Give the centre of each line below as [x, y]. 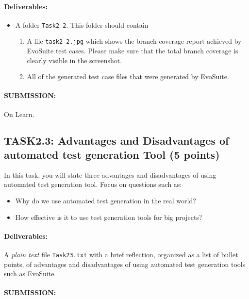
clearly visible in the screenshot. [75, 60]
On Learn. [19, 114]
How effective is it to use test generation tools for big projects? [109, 217]
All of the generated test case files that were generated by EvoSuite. [128, 76]
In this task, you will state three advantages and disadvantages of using [110, 174]
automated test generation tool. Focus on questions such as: [93, 184]
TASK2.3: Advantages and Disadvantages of [116, 140]
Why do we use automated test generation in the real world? [106, 201]
